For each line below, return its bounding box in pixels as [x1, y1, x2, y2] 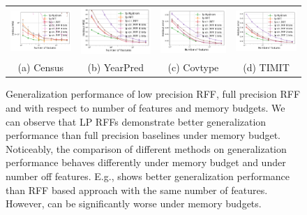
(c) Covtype [167, 60, 219, 75]
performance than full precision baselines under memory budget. [6, 128, 281, 142]
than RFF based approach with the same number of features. [6, 182, 268, 197]
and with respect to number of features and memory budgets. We [6, 101, 285, 114]
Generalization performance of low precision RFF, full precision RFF [6, 87, 301, 101]
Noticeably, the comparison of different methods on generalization [6, 141, 287, 156]
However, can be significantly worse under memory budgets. [6, 196, 262, 211]
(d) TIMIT [243, 60, 290, 75]
